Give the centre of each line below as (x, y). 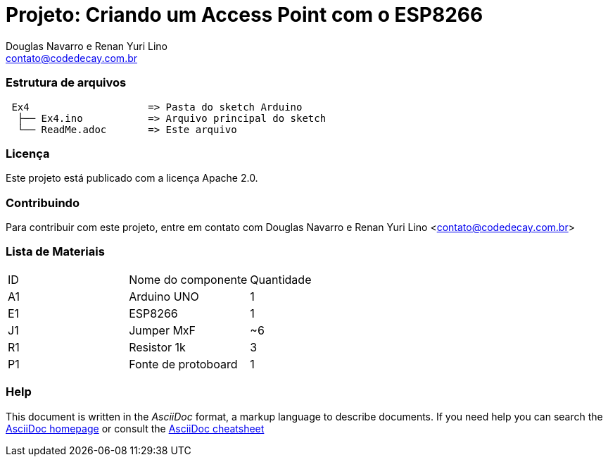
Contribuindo (43, 202)
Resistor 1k (157, 347)
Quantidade (281, 279)
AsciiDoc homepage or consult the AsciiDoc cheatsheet (135, 428)
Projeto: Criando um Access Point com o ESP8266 (245, 15)
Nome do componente (188, 279)
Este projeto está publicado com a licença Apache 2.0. (132, 178)
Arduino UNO (164, 296)
